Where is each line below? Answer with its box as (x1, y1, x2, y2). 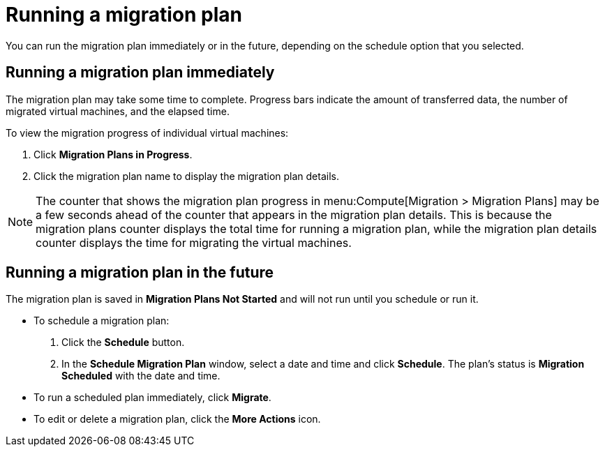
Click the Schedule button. (61, 336, 185, 349)
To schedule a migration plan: (33, 315, 170, 327)
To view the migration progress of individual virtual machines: (6, 126, 289, 139)
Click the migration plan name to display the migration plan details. (33, 169, 339, 182)
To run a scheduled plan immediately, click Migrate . (33, 391, 271, 404)
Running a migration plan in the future (6, 264, 274, 282)
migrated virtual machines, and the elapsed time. (6, 105, 230, 117)
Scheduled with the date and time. (61, 370, 221, 382)
